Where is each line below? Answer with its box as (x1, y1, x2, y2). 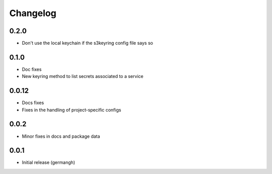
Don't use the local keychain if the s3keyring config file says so (22, 40, 153, 46)
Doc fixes (22, 66, 42, 72)
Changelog (9, 8, 56, 19)
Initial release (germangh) (22, 159, 76, 165)
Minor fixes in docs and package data (22, 133, 100, 139)
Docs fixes (22, 100, 44, 106)
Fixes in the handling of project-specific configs (22, 107, 121, 113)
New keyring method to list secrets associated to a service (22, 73, 144, 79)
